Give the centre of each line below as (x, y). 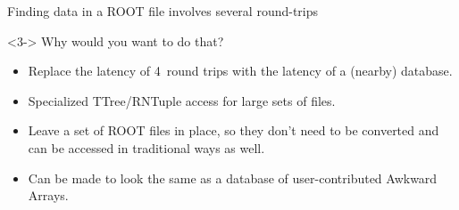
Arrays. (48, 195)
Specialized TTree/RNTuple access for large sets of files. (182, 100)
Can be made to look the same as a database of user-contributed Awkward (233, 178)
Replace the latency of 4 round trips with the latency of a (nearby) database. (240, 71)
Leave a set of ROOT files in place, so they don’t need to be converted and (234, 130)
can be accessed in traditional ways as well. (146, 147)
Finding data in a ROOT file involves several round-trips (163, 11)
